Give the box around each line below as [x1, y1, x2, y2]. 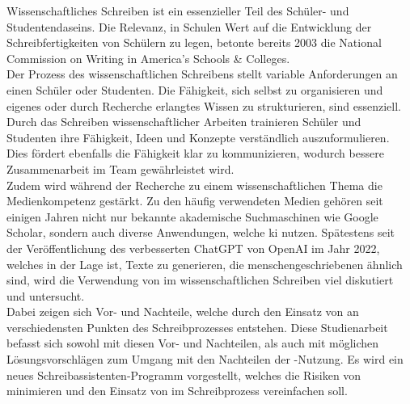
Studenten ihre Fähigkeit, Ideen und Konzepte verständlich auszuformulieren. [6, 128, 390, 145]
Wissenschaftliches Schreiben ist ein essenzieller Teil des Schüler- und [6, 2, 349, 19]
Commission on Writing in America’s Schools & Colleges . [6, 49, 290, 66]
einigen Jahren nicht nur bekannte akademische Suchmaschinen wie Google [6, 208, 378, 225]
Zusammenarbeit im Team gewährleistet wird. [6, 160, 235, 177]
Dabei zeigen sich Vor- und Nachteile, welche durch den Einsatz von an [6, 303, 359, 320]
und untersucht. [6, 287, 85, 304]
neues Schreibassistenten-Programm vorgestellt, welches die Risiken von [6, 366, 361, 383]
